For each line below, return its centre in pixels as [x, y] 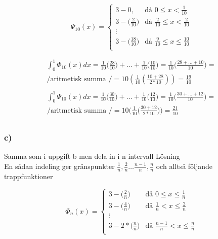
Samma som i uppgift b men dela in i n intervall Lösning [92, 156]
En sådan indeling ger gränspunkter [59, 166]
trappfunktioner [29, 176]
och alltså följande [184, 166]
